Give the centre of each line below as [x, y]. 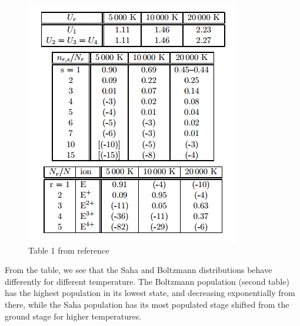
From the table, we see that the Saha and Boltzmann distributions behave [139, 270]
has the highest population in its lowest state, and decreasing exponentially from [150, 293]
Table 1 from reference [69, 250]
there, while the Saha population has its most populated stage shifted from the [147, 304]
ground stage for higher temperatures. [73, 316]
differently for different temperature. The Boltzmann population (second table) [147, 281]
